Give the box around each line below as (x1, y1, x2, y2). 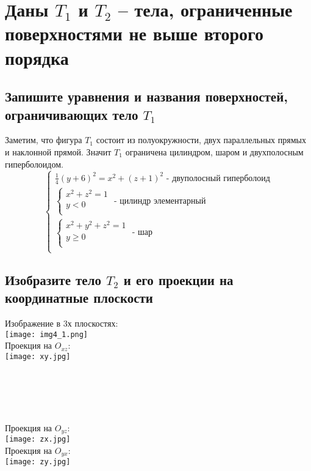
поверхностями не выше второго (5, 21, 264, 46)
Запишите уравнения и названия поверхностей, (5, 87, 288, 106)
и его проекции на (123, 270, 234, 289)
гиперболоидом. (5, 157, 63, 170)
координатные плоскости (5, 288, 153, 307)
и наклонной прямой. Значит (5, 145, 112, 158)
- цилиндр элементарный (113, 196, 206, 206)
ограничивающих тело (5, 105, 138, 124)
